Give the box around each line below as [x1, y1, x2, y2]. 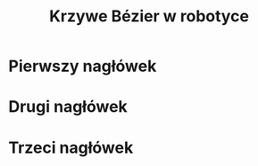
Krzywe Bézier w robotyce [49, 6, 249, 27]
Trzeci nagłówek [8, 138, 134, 157]
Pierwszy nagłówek [8, 56, 157, 76]
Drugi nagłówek [8, 97, 129, 117]
